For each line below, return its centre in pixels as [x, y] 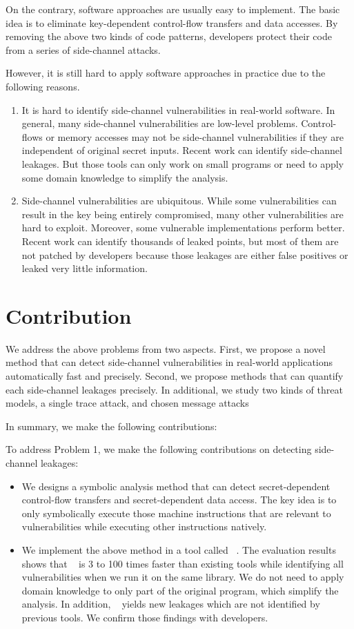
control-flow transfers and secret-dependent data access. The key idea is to [179, 500]
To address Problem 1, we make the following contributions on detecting [159, 449]
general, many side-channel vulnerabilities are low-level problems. [160, 123]
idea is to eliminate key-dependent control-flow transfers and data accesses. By [172, 22]
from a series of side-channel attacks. [83, 49]
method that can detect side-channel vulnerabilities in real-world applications [169, 362]
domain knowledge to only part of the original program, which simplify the [180, 590]
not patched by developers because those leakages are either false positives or [185, 254]
